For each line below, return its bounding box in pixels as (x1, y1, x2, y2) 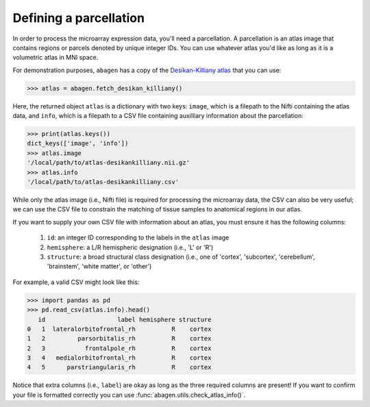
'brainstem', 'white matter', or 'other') (47, 262, 152, 270)
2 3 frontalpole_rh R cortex (27, 344, 212, 352)
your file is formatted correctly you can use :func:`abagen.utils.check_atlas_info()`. (12, 391, 246, 399)
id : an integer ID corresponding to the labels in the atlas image (47, 233, 230, 242)
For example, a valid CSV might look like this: (12, 278, 140, 286)
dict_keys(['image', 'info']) (27, 139, 129, 148)
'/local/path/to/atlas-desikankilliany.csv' (27, 178, 180, 186)
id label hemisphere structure (38, 316, 212, 323)
